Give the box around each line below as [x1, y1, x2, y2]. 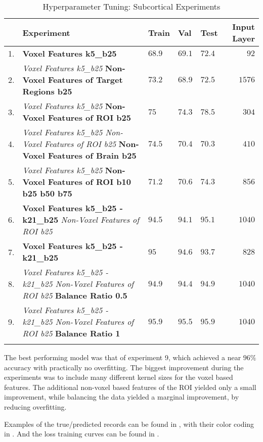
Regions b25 [22, 85, 72, 97]
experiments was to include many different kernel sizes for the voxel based [4, 372, 233, 382]
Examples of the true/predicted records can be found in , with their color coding [4, 418, 254, 429]
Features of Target [48, 74, 123, 85]
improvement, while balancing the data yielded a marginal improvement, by [4, 391, 239, 402]
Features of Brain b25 [48, 150, 137, 161]
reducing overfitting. [4, 401, 67, 412]
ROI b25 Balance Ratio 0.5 [22, 289, 127, 301]
